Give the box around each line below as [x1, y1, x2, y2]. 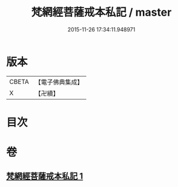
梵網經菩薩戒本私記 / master [31, 5, 172, 19]
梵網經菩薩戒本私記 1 [6, 171, 83, 182]
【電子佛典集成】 [34, 78, 83, 86]
